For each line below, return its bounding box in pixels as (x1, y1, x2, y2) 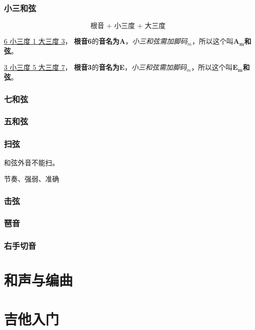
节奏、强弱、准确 (4, 174, 59, 184)
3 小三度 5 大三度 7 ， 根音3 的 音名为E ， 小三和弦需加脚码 (4, 62, 187, 72)
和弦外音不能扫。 (4, 157, 59, 167)
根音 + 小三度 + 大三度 (90, 23, 166, 30)
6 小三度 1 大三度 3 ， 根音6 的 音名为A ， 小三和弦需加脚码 (4, 36, 188, 46)
